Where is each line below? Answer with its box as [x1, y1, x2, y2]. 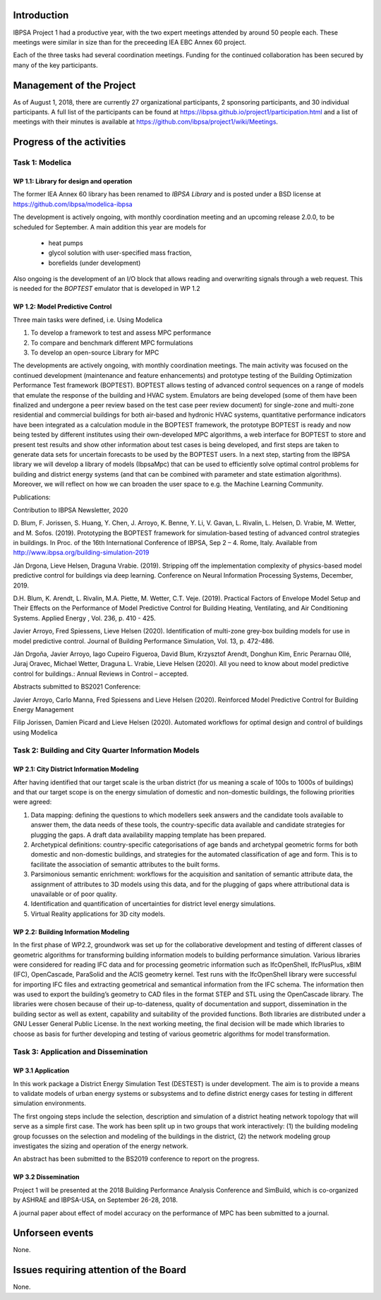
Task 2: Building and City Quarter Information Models [13, 746, 200, 756]
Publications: [13, 493, 51, 501]
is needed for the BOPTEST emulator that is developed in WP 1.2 [13, 285, 200, 293]
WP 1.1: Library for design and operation [13, 177, 133, 185]
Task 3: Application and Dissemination [13, 1047, 148, 1057]
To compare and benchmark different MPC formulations [30, 338, 193, 347]
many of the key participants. [13, 61, 98, 69]
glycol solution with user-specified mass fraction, [48, 249, 192, 257]
